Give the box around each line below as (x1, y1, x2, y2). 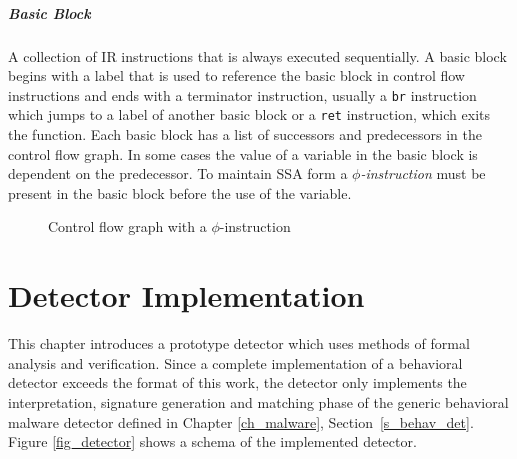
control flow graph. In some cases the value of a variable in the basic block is (8, 143, 478, 164)
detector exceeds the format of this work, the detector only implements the (8, 372, 467, 393)
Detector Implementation (8, 275, 365, 316)
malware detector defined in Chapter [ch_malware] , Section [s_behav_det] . (8, 411, 474, 432)
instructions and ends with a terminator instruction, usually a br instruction (8, 84, 477, 105)
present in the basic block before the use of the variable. (8, 182, 352, 203)
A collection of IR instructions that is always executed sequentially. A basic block (8, 45, 507, 66)
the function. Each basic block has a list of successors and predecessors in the (8, 124, 482, 145)
